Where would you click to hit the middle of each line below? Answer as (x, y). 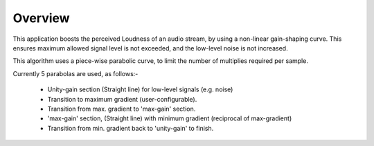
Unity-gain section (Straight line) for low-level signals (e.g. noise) (140, 89)
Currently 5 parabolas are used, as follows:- (75, 73)
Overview (41, 18)
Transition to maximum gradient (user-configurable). (122, 99)
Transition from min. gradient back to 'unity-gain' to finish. (131, 128)
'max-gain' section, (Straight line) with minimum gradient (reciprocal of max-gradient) (170, 118)
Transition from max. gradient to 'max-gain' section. (122, 109)
